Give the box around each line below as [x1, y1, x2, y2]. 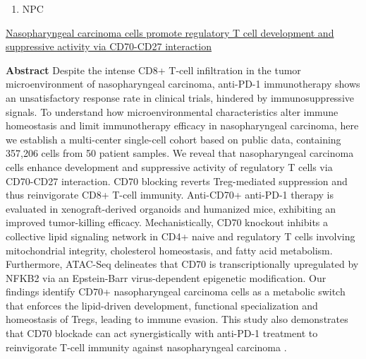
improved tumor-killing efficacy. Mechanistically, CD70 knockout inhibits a [6, 215, 329, 230]
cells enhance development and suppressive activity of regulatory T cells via [6, 159, 333, 174]
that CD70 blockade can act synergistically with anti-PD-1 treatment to [6, 326, 318, 341]
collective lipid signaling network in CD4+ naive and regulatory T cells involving [6, 228, 355, 243]
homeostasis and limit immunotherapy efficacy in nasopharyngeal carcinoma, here [6, 118, 359, 133]
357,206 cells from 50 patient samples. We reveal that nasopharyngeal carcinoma [6, 146, 354, 160]
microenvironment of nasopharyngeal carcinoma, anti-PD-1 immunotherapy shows [6, 76, 360, 91]
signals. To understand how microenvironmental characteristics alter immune [6, 104, 338, 119]
